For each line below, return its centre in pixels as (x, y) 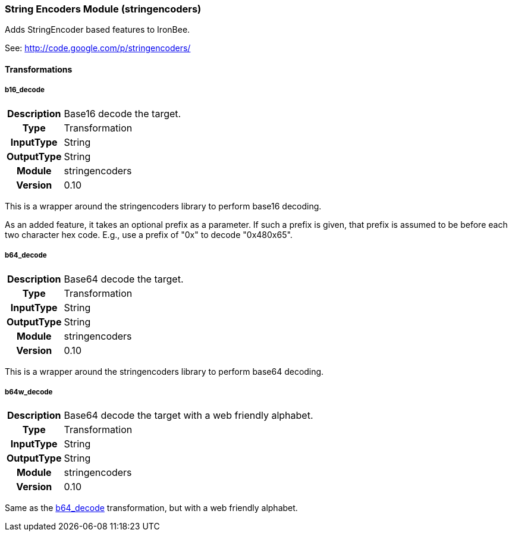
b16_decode (25, 90)
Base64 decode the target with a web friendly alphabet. (189, 416)
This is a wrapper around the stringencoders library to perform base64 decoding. (164, 371)
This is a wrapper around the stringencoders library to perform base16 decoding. (163, 206)
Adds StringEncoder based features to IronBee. (98, 30)
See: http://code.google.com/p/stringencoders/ (98, 48)
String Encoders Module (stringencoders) (103, 9)
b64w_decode (29, 392)
